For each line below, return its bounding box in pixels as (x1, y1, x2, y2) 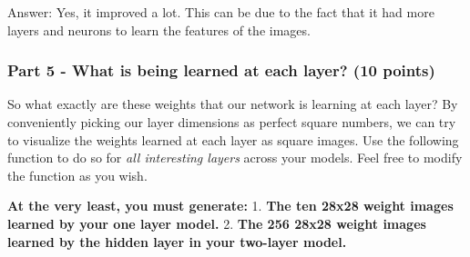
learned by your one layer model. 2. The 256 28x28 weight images (7, 213, 426, 232)
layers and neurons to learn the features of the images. (7, 20, 311, 39)
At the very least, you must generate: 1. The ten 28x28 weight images (7, 196, 454, 215)
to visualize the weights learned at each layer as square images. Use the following (7, 130, 459, 149)
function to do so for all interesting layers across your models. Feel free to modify (7, 148, 463, 167)
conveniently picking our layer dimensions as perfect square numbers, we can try (7, 113, 456, 131)
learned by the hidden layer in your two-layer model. (7, 232, 347, 251)
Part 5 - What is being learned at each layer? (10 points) (7, 59, 435, 82)
